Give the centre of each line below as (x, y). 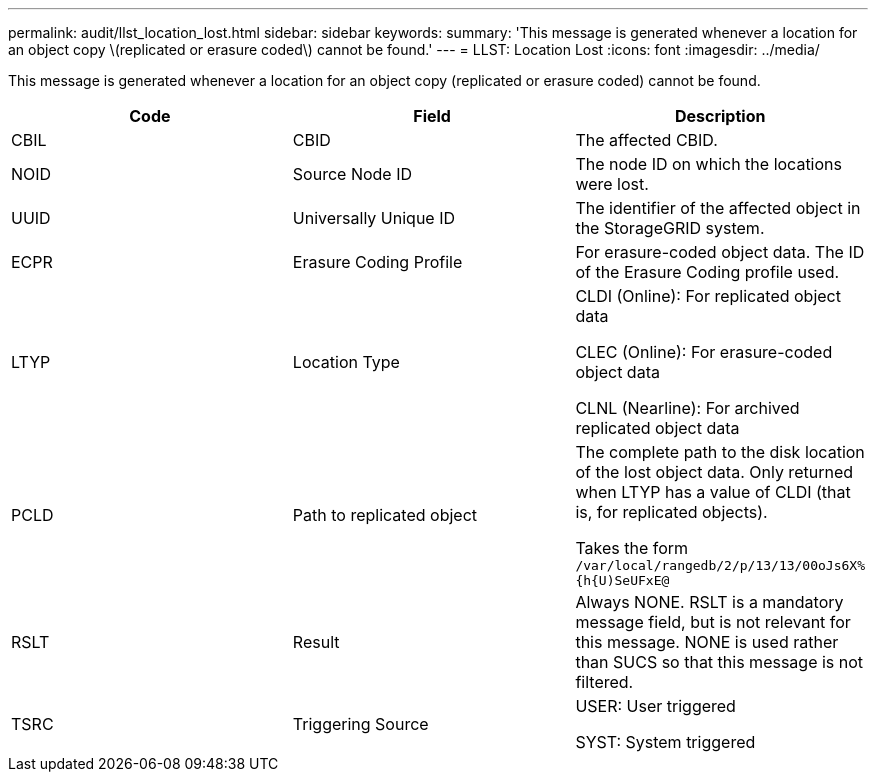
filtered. (604, 682)
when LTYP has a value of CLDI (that (713, 492)
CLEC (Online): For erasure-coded (704, 352)
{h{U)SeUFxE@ (622, 580)
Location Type (346, 362)
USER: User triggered (655, 706)
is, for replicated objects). (671, 512)
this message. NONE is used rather (707, 642)
